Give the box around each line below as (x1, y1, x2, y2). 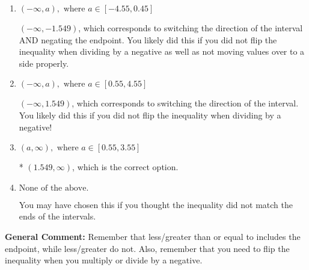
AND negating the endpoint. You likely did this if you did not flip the (19, 33, 277, 46)
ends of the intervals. (19, 210, 96, 222)
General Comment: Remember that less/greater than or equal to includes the (5, 230, 301, 242)
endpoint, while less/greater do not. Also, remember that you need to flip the (5, 242, 290, 254)
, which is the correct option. (72, 161, 179, 173)
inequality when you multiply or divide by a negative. (5, 254, 203, 266)
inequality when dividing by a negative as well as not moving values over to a (19, 45, 305, 58)
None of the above (19, 183, 87, 192)
